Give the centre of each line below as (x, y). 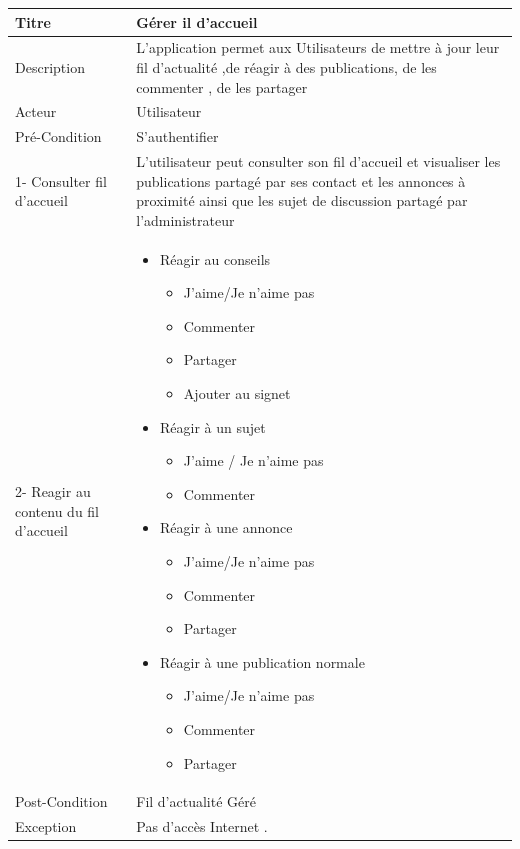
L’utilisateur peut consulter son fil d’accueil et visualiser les (318, 161)
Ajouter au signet (237, 393)
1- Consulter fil (61, 180)
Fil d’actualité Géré (196, 801)
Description (50, 66)
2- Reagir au (53, 491)
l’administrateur (185, 219)
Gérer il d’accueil (197, 21)
